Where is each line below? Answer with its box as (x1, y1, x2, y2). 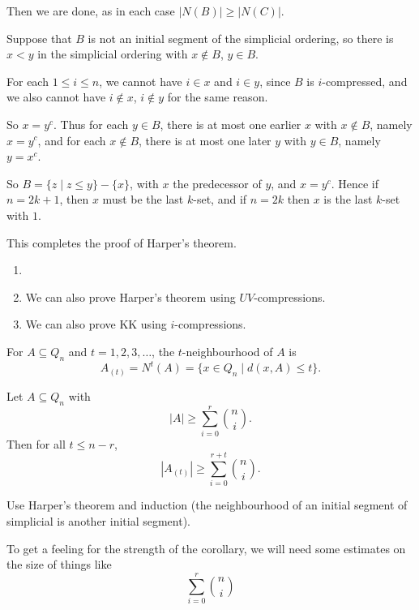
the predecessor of (173, 174, 262, 191)
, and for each (37, 131, 106, 148)
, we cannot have (99, 72, 182, 89)
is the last (323, 191, 373, 208)
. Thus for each (53, 115, 129, 132)
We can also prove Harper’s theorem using (25, 288, 236, 305)
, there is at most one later (139, 131, 271, 148)
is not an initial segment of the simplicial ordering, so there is (88, 29, 394, 46)
